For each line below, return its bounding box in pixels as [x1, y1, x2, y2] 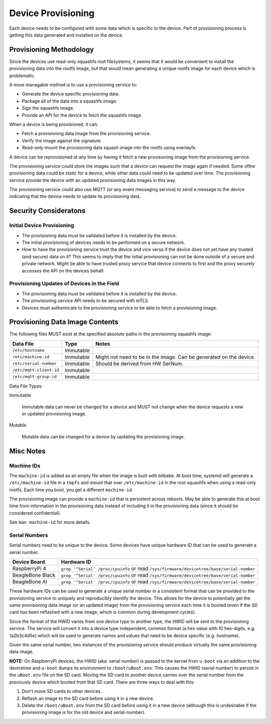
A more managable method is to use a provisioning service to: [9, 82, 138, 88]
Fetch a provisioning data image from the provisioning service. [22, 131, 151, 137]
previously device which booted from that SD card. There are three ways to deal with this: [9, 679, 195, 685]
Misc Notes [9, 446, 46, 455]
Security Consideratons [9, 207, 86, 215]
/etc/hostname [12, 347, 45, 353]
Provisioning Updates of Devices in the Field [9, 280, 119, 287]
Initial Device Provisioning [9, 222, 74, 229]
